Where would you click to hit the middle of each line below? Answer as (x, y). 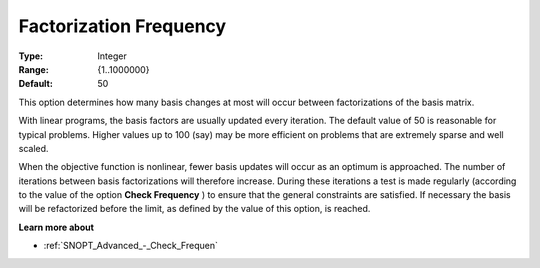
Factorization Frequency (122, 26)
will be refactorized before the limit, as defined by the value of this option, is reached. (194, 209)
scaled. (33, 148)
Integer (112, 56)
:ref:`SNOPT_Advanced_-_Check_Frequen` (131, 246)
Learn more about (56, 227)
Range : (33, 69)
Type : (31, 56)
